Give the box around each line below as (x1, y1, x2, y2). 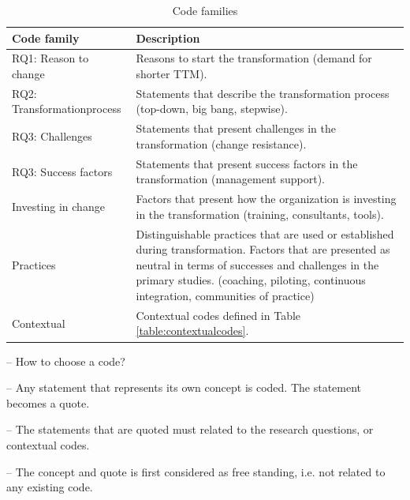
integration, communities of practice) (136, 288, 315, 303)
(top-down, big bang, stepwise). (136, 100, 288, 117)
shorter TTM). (136, 66, 207, 82)
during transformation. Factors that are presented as (136, 241, 390, 258)
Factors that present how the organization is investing (136, 190, 397, 207)
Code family (12, 29, 80, 46)
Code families (172, 2, 238, 18)
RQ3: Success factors (12, 163, 113, 179)
